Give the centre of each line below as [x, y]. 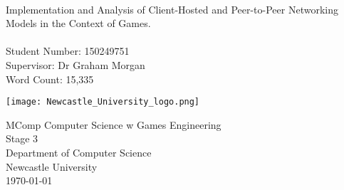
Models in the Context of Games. [78, 23]
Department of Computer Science [79, 152]
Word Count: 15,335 [50, 79]
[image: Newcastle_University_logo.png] [103, 102]
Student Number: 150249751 [68, 51]
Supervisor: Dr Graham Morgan [75, 64]
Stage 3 [22, 138]
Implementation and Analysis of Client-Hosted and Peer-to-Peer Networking [172, 9]
